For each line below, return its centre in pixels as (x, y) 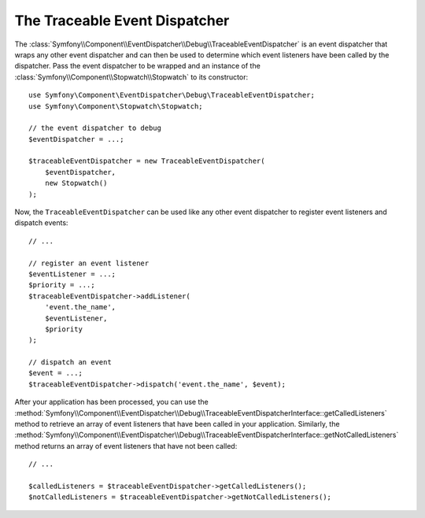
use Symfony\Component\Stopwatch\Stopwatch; (116, 106)
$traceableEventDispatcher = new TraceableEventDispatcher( (147, 161)
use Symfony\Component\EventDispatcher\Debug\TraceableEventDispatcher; (172, 95)
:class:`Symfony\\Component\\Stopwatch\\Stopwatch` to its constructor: (131, 77)
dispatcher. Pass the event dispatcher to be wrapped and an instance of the (138, 66)
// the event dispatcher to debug (95, 128)
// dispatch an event (70, 363)
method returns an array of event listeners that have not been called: (126, 446)
